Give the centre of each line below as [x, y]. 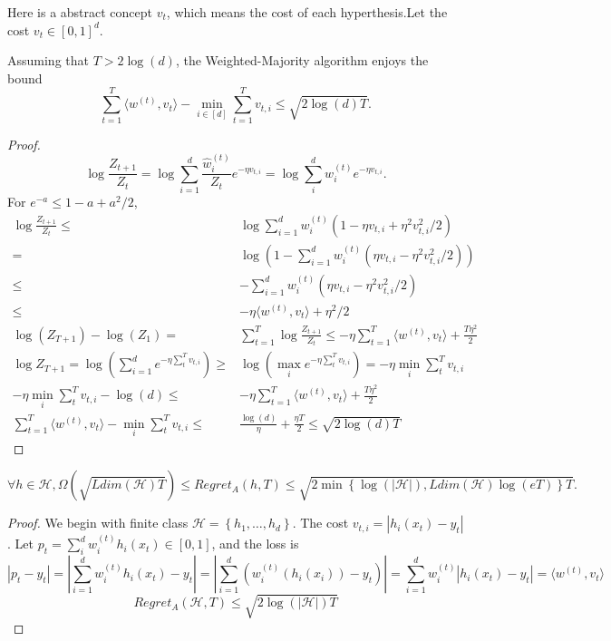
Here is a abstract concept [80, 12]
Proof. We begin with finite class [98, 523]
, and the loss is [255, 544]
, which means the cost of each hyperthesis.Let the [307, 12]
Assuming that [48, 60]
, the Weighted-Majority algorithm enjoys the [302, 60]
